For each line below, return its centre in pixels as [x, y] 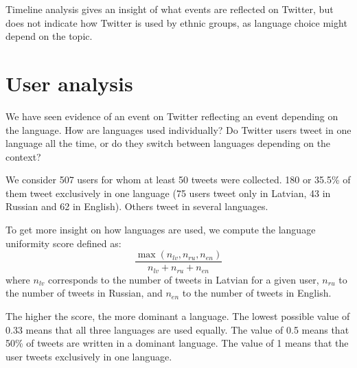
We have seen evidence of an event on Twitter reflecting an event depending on [172, 116]
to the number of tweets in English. [257, 293]
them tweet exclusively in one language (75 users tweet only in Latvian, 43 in [168, 193]
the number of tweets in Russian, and [84, 293]
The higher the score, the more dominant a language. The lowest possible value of [178, 315]
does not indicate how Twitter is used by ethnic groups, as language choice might [176, 22]
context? [23, 156]
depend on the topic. [49, 36]
